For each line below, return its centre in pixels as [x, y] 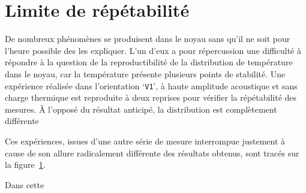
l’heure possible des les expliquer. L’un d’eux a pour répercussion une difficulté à [153, 50]
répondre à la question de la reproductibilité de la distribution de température [149, 62]
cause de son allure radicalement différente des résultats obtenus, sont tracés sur [152, 153]
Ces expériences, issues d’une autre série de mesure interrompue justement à [145, 141]
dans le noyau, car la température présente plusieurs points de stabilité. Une [145, 73]
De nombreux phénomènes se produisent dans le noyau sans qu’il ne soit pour [148, 39]
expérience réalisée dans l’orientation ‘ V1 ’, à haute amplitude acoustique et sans [151, 85]
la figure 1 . [25, 165]
